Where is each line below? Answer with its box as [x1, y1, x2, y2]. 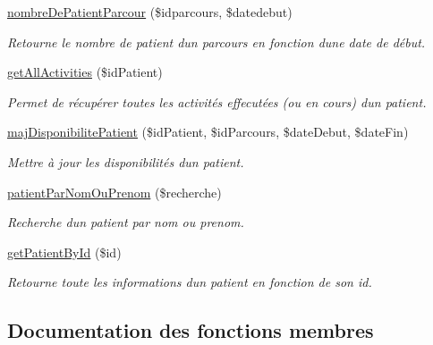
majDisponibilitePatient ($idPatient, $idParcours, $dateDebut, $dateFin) [7, 122, 409, 141]
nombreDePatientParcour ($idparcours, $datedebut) [7, 3, 293, 21]
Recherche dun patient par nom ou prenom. [7, 213, 244, 231]
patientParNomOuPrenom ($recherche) [7, 182, 222, 201]
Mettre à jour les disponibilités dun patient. [7, 152, 244, 171]
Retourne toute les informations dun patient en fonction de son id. [7, 273, 372, 291]
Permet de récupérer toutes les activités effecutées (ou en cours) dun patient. [7, 92, 427, 111]
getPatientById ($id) [7, 242, 122, 261]
